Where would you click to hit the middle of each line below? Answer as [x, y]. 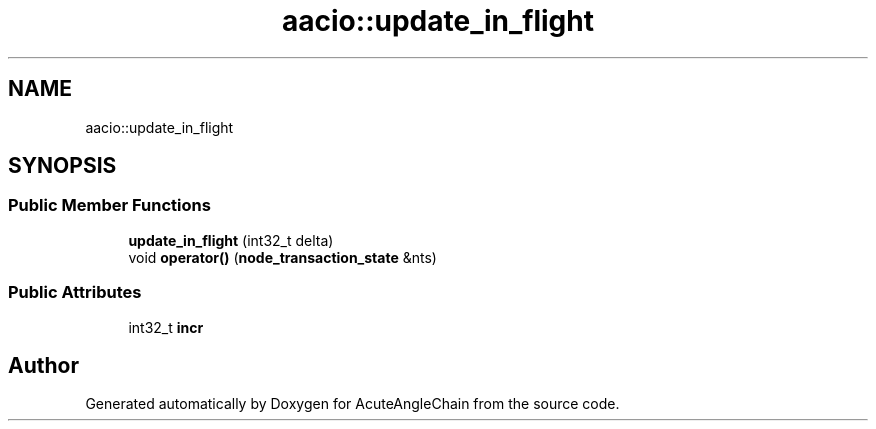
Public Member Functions [109, 205]
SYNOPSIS [62, 166]
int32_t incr [166, 327]
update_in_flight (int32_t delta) [231, 240]
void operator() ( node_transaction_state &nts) [282, 257]
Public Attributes [75, 292]
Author [43, 365]
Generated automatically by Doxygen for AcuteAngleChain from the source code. [352, 404]
